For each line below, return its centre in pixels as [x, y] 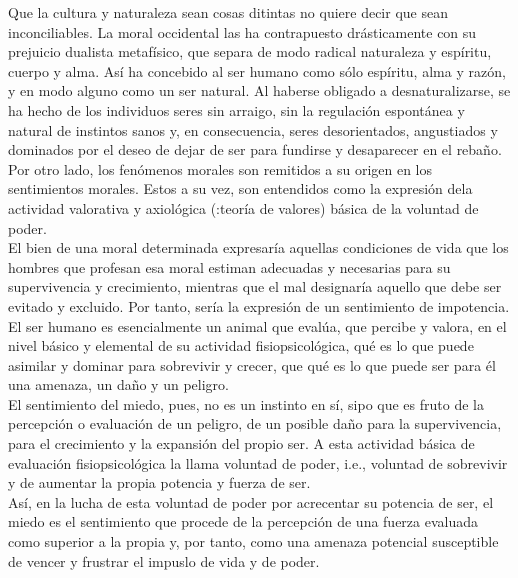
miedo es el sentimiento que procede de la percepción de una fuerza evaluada [243, 521]
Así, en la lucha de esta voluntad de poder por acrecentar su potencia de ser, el [251, 501]
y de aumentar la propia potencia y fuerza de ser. [159, 482]
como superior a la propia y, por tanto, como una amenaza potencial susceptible [253, 541]
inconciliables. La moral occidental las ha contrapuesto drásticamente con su [242, 31]
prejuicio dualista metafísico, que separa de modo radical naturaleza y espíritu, [250, 51]
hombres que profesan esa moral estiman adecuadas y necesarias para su [229, 266]
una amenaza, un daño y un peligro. [118, 384]
